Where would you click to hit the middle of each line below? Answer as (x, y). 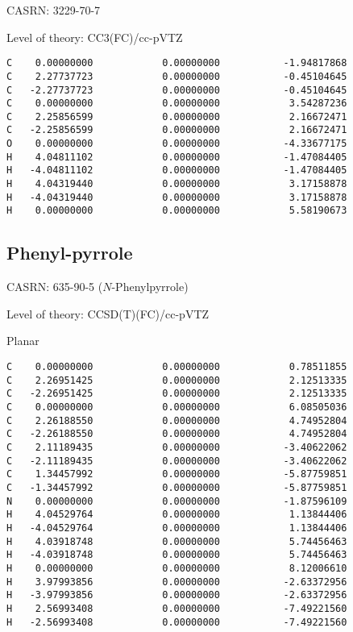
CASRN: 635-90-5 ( (55, 287)
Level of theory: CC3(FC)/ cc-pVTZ (95, 37)
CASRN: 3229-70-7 (54, 10)
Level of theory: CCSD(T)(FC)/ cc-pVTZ (108, 313)
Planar (23, 341)
